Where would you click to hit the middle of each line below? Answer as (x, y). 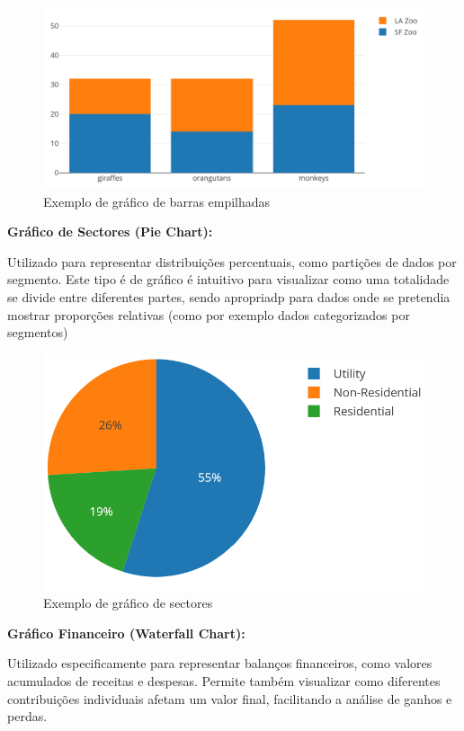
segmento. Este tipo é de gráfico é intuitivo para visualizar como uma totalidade (228, 279)
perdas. (27, 716)
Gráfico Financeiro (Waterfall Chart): (126, 633)
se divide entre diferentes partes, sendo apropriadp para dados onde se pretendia (229, 297)
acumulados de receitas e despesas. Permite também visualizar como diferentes (224, 680)
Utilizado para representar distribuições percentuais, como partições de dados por (232, 261)
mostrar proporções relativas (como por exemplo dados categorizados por (209, 314)
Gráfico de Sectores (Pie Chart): (110, 232)
